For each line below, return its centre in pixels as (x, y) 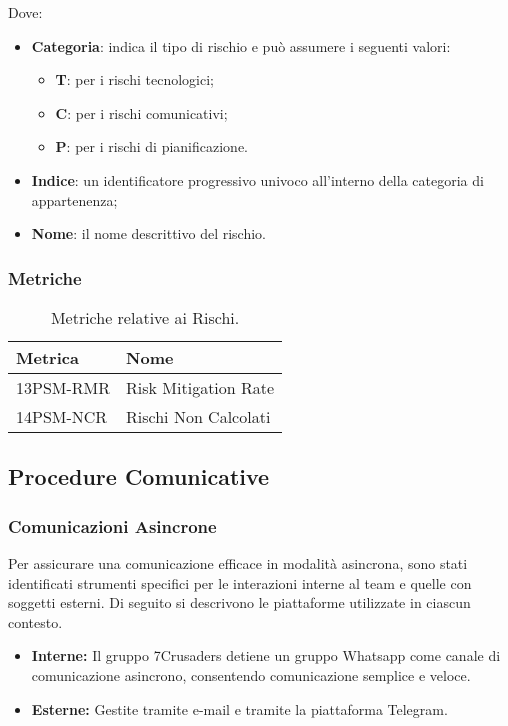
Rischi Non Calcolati (198, 416)
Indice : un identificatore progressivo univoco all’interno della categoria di (257, 179)
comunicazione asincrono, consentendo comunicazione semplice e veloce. (251, 674)
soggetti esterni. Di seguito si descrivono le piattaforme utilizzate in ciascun (239, 602)
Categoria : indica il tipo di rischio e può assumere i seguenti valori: (241, 45)
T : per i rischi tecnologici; (134, 79)
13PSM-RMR (63, 387)
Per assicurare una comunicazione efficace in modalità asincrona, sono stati (238, 562)
